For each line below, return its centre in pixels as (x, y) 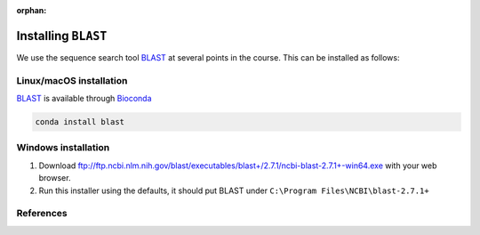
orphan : (32, 10)
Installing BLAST (62, 36)
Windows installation (63, 148)
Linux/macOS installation (72, 80)
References (42, 214)
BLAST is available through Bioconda (84, 99)
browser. (55, 178)
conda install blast (80, 122)
